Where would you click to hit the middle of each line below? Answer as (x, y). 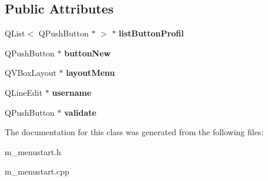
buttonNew (88, 53)
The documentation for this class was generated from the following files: (134, 132)
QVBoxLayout (31, 73)
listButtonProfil (151, 33)
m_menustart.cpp (37, 171)
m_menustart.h (33, 151)
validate (80, 112)
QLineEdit (24, 92)
